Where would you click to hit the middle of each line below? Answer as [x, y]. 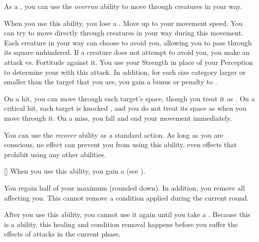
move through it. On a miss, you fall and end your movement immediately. [118, 118]
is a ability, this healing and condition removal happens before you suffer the [121, 224]
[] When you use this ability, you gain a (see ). [75, 171]
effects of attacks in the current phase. [62, 234]
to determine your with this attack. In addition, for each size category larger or [125, 72]
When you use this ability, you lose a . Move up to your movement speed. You [124, 23]
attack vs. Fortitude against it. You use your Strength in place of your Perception [129, 62]
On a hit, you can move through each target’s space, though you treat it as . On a [129, 98]
